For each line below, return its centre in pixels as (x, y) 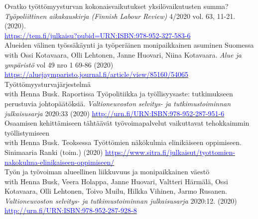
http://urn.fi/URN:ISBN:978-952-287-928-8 (71, 210)
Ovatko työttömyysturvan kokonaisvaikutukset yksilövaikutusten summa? (117, 6)
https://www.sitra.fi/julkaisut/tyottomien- (170, 152)
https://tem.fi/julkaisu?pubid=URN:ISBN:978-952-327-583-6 (98, 35)
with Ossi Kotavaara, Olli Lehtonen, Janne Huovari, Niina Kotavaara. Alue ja (123, 54)
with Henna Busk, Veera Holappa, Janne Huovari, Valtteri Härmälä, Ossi (116, 181)
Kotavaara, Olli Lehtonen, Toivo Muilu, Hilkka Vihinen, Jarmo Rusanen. (116, 191)
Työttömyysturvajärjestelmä (48, 84)
